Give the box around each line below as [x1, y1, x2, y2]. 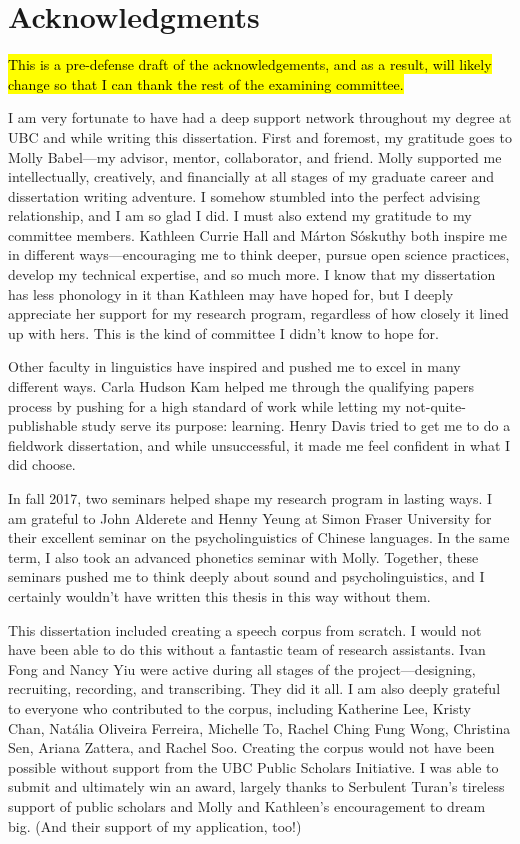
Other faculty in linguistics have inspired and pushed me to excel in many [8, 356, 461, 377]
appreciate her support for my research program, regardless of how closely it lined [8, 303, 509, 324]
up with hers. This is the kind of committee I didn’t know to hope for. [8, 322, 439, 343]
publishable [8, 415, 78, 436]
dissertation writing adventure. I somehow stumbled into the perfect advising [8, 185, 480, 206]
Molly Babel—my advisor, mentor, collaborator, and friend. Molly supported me [8, 146, 502, 167]
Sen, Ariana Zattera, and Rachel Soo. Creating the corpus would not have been [8, 737, 495, 758]
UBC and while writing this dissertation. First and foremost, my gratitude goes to [8, 126, 512, 147]
